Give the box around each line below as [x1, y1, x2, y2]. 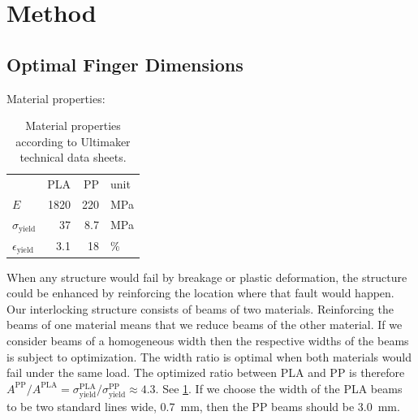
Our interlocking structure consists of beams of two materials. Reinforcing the [6, 300, 394, 317]
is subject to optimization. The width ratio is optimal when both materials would [6, 348, 412, 365]
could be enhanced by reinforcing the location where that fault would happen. [6, 284, 394, 301]
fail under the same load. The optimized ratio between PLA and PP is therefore [6, 364, 405, 381]
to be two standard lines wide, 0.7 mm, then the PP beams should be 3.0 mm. [6, 397, 400, 414]
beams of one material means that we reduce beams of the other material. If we [6, 316, 403, 333]
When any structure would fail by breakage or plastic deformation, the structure [6, 268, 407, 285]
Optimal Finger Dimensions [6, 51, 243, 76]
